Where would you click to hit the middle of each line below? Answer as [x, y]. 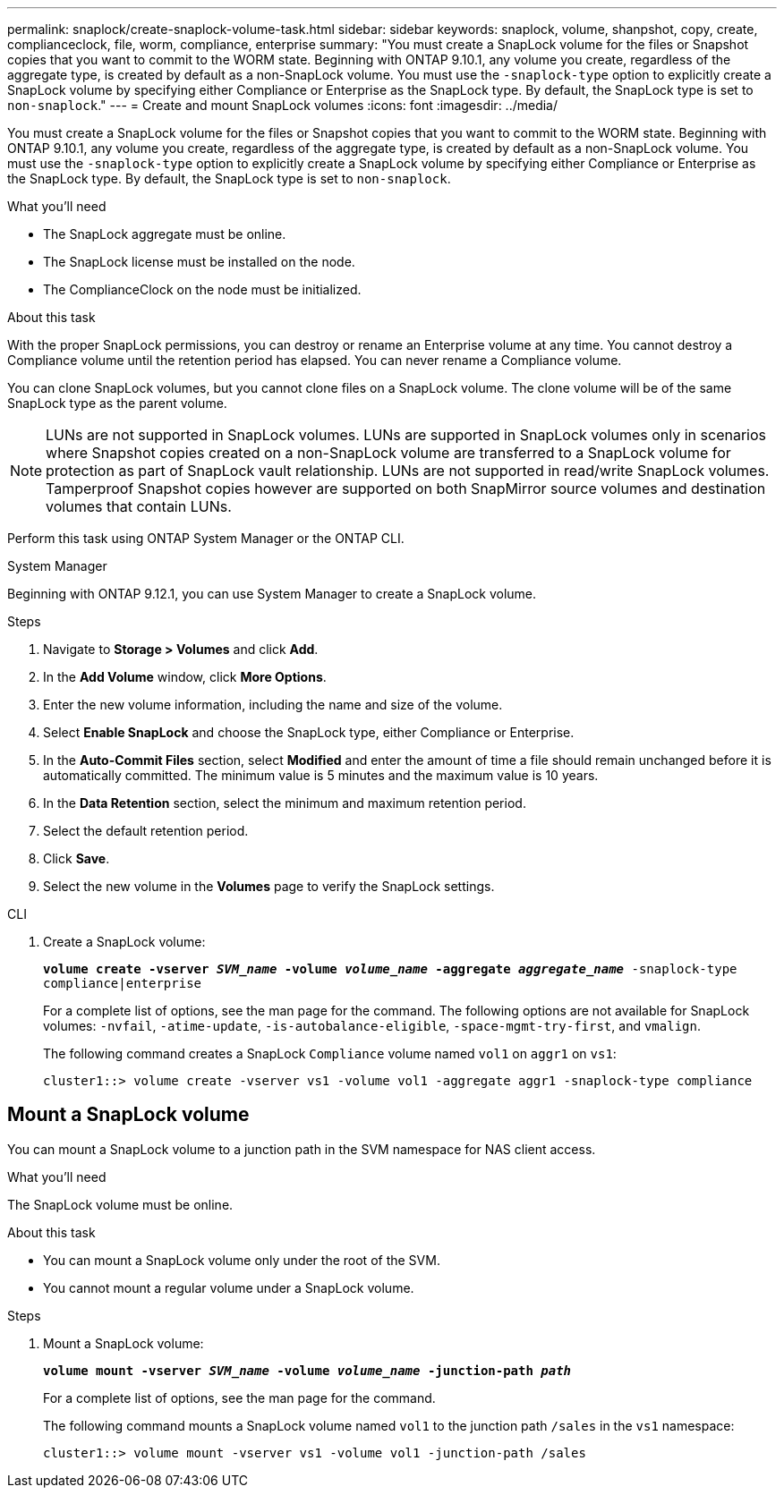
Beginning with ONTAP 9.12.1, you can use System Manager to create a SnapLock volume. [272, 594]
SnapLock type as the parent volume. [117, 403]
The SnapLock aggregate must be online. [165, 234]
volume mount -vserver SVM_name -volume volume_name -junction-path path [307, 1370]
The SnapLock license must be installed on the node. [199, 262]
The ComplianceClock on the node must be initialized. [202, 289]
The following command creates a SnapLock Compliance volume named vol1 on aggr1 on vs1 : [330, 1053]
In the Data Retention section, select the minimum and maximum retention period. [285, 803]
